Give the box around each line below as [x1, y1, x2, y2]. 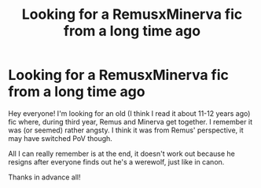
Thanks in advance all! [8, 172, 81, 182]
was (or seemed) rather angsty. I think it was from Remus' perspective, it [8, 125, 244, 135]
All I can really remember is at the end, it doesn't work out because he [8, 149, 236, 158]
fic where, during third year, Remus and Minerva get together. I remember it [8, 117, 253, 126]
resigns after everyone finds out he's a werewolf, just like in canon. [8, 157, 225, 166]
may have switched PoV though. [8, 133, 112, 143]
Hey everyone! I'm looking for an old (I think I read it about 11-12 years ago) [8, 108, 251, 118]
